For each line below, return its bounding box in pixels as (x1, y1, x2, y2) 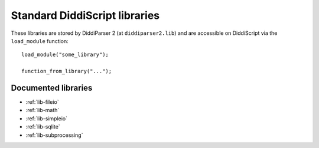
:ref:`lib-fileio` (25, 98, 59, 106)
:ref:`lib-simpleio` (25, 115, 68, 122)
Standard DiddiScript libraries (11, 9, 160, 22)
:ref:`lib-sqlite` (25, 123, 60, 130)
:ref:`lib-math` (25, 107, 60, 114)
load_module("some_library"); (21, 51, 109, 58)
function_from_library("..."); (21, 68, 112, 75)
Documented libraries (11, 83, 93, 93)
